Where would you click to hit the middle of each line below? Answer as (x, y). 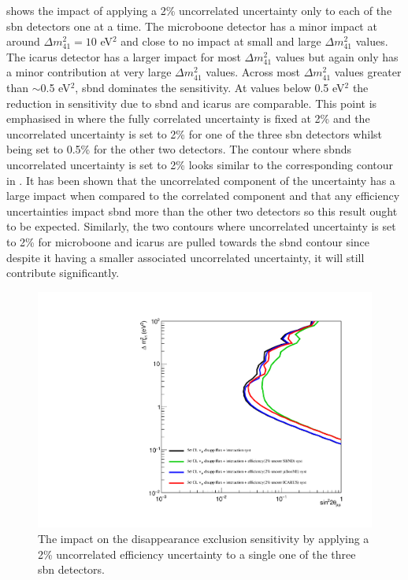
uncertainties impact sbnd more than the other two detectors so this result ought (202, 211)
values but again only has (337, 56)
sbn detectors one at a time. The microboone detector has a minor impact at (192, 26)
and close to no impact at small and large (221, 41)
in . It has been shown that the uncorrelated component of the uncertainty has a (201, 180)
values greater (368, 72)
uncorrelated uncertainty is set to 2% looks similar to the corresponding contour (200, 164)
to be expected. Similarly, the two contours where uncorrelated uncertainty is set (201, 226)
